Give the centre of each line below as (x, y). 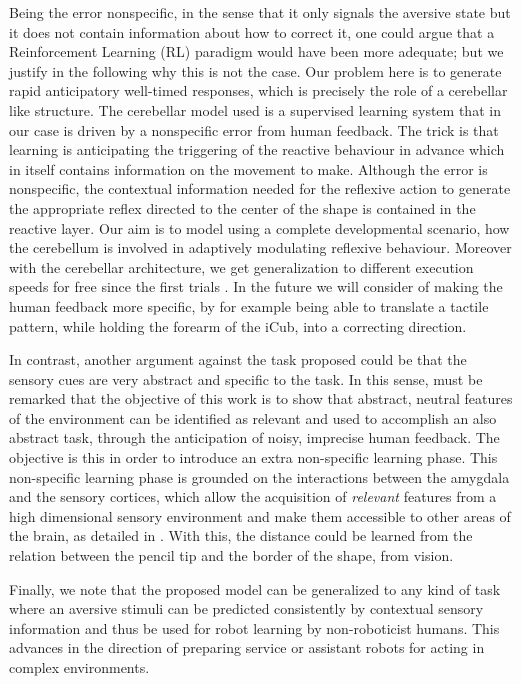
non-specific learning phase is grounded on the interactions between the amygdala (259, 476)
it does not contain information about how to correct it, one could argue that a (252, 31)
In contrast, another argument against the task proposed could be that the (238, 359)
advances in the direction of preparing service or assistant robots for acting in (247, 647)
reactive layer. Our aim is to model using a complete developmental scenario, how (259, 227)
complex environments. (79, 667)
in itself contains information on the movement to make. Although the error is (248, 168)
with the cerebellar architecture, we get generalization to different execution (241, 266)
